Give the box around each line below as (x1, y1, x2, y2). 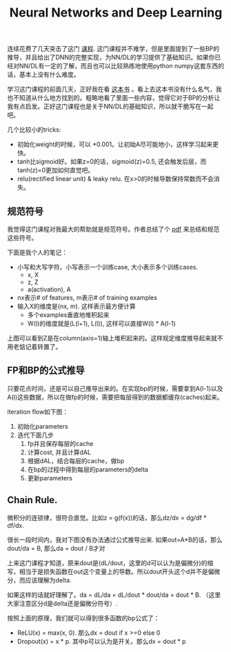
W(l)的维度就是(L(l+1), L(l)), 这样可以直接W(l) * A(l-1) (27, 319, 176, 327)
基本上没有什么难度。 (19, 70, 80, 79)
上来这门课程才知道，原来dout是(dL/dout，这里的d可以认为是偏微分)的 (7, 558, 208, 567)
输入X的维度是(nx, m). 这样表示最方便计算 (17, 302, 136, 310)
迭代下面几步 (17, 431, 54, 439)
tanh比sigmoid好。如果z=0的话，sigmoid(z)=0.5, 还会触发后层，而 (17, 157, 207, 166)
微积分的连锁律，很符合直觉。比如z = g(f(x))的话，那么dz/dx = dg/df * (7, 513, 207, 522)
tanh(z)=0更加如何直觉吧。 (17, 166, 94, 174)
